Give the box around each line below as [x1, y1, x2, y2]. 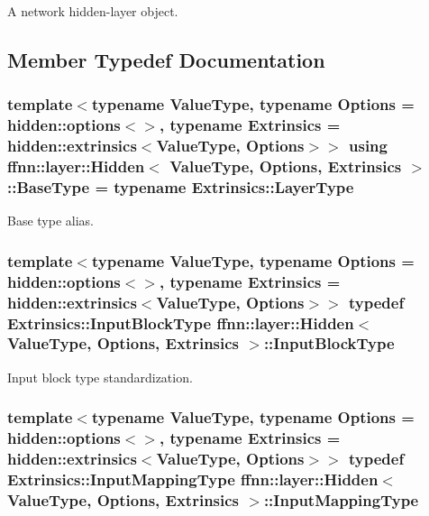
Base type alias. [7, 211, 94, 230]
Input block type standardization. [7, 367, 193, 386]
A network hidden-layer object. [7, 2, 178, 20]
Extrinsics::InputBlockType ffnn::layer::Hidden [7, 311, 354, 334]
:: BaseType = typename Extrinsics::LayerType [7, 175, 354, 198]
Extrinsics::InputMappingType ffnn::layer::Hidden [7, 468, 379, 491]
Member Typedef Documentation [7, 45, 325, 73]
